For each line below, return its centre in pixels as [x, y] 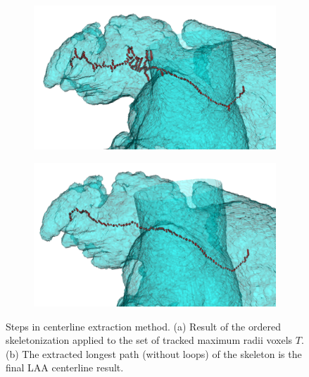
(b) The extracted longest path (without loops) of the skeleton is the [154, 353]
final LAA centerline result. [65, 367]
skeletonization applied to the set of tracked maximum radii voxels [149, 340]
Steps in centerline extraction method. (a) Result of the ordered [143, 326]
